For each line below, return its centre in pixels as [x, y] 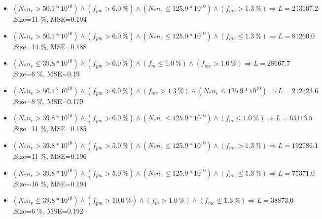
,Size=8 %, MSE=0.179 [48, 101]
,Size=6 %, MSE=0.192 [48, 211]
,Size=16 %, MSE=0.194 [49, 183]
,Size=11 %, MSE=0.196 [49, 156]
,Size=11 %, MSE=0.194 [49, 19]
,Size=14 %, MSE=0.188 [49, 46]
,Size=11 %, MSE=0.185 [49, 128]
